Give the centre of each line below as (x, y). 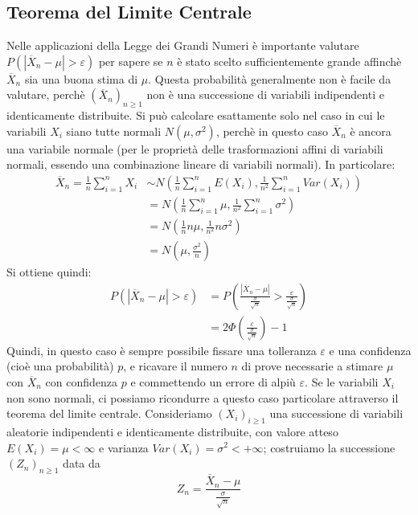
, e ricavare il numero (175, 366)
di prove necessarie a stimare (312, 366)
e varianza (124, 447)
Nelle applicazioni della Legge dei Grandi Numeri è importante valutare (183, 45)
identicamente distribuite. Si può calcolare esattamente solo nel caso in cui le (196, 115)
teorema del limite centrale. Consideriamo (109, 413)
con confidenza (82, 381)
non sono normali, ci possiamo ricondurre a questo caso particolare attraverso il (203, 397)
